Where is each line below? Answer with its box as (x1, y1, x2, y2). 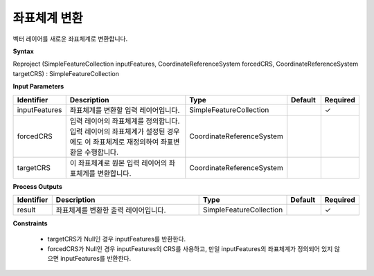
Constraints (12, 219, 48, 228)
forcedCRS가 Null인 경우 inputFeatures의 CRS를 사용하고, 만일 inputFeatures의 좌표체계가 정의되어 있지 (47, 244, 333, 252)
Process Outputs (12, 182, 62, 190)
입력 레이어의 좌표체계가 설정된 (69, 127, 166, 136)
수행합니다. (84, 147, 119, 157)
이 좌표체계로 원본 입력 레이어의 (69, 158, 168, 167)
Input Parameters (12, 82, 64, 91)
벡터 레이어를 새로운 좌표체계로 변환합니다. (12, 35, 128, 43)
